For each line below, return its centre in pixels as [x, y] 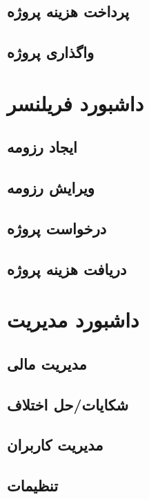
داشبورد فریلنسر [76, 103]
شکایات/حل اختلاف [68, 404]
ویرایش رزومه [51, 188]
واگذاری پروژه [51, 52]
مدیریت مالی [47, 363]
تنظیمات [33, 486]
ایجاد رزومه [42, 147]
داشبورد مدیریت [73, 320]
